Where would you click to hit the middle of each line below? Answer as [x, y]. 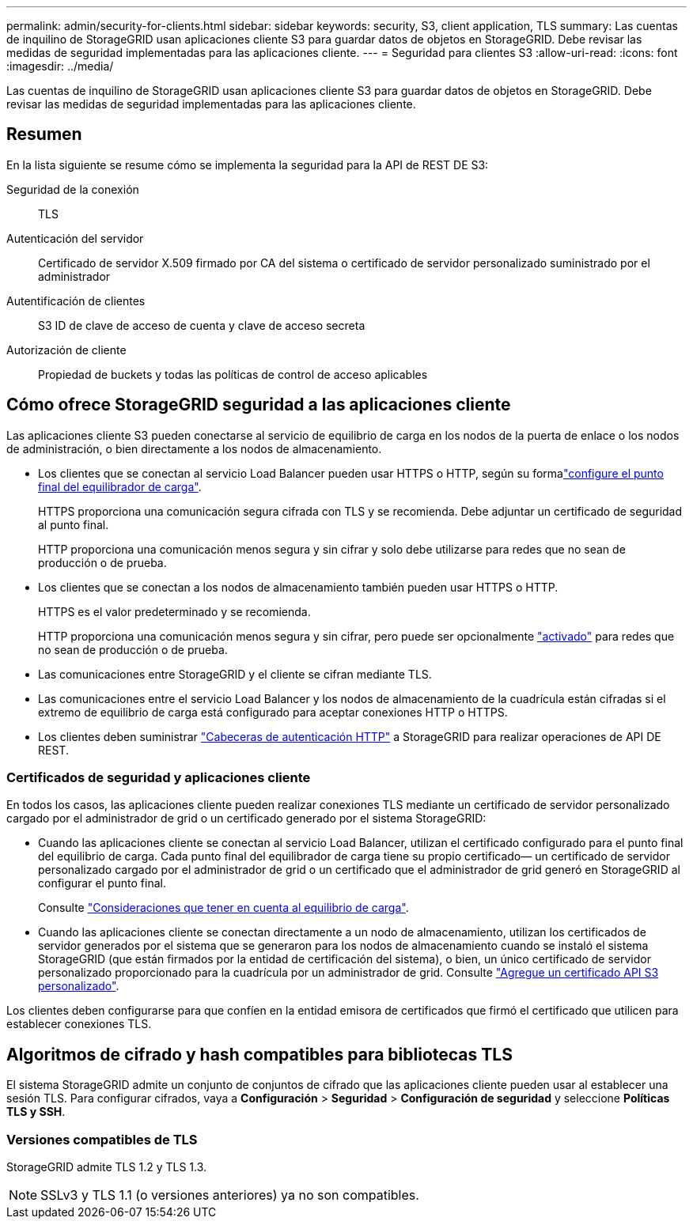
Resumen [44, 134]
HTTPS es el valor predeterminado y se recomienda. [174, 611]
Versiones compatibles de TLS [102, 1139]
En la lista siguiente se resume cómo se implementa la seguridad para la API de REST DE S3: [248, 164]
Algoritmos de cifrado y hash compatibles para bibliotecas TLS [259, 1054]
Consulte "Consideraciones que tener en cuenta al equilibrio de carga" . [223, 908]
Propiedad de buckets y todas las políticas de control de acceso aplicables [233, 374]
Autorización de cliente [66, 350]
